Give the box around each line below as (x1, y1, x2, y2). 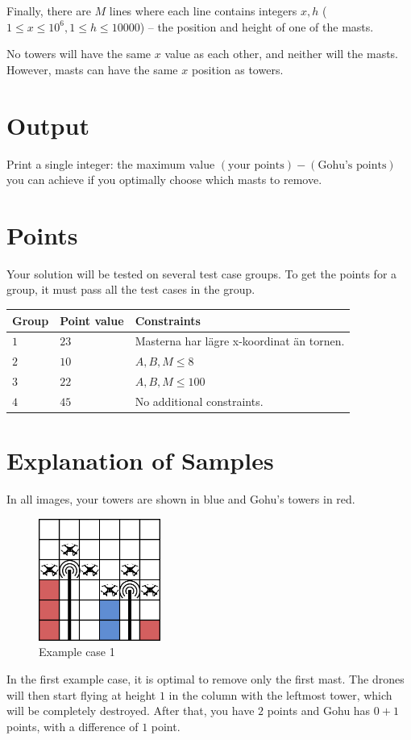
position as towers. (191, 61, 284, 77)
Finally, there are (6, 2, 91, 19)
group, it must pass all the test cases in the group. (6, 281, 255, 298)
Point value (60, 311, 124, 328)
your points (228, 159, 284, 171)
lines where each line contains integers (109, 2, 297, 19)
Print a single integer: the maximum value (6, 155, 215, 172)
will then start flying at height (6, 686, 156, 703)
